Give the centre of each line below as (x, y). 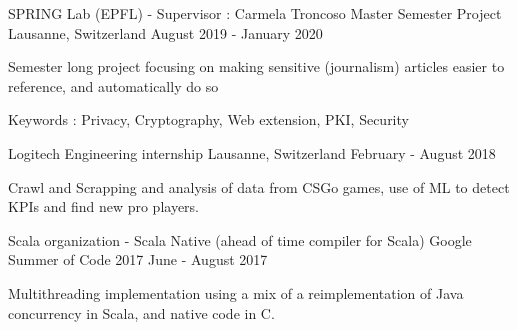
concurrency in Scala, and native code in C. (141, 312)
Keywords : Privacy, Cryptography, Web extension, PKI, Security (208, 119)
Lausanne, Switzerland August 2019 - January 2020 (165, 32)
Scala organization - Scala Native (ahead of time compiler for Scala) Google (240, 239)
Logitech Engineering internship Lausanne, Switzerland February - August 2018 (252, 152)
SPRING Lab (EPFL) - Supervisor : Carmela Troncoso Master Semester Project (255, 13)
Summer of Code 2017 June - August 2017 (138, 259)
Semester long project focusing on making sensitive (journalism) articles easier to (256, 66)
